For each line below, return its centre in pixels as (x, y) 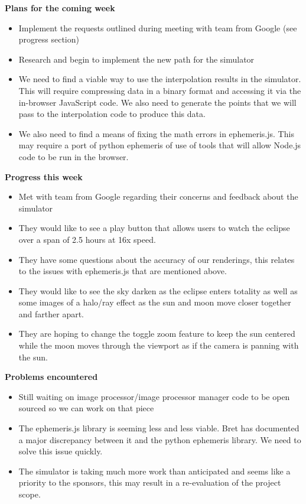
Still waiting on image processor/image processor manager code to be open (154, 396)
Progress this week (44, 176)
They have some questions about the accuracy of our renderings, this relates (157, 259)
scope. (30, 494)
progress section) (49, 39)
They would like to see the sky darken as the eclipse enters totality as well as (158, 290)
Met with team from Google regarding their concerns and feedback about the (158, 196)
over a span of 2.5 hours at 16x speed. (87, 239)
